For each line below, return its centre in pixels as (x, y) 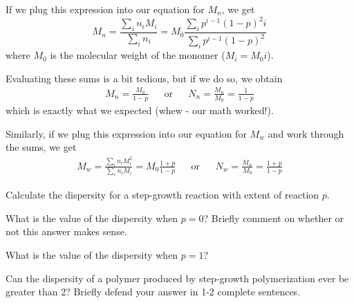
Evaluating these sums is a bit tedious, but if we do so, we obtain (144, 78)
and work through (306, 133)
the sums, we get (41, 147)
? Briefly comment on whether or (274, 218)
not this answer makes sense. (66, 231)
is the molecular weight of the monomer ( (138, 55)
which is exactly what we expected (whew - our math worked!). (140, 110)
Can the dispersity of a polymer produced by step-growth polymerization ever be (177, 278)
